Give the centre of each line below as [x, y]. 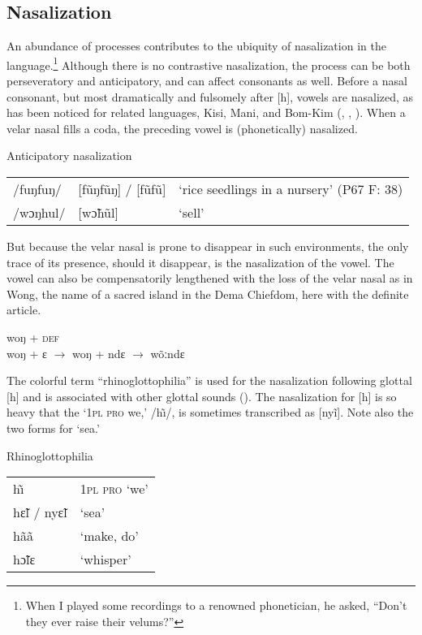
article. [24, 310]
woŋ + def [33, 337]
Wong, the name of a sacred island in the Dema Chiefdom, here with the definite [208, 294]
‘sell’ [192, 213]
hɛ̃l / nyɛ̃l [40, 512]
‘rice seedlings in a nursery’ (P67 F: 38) [291, 189]
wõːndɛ [168, 353]
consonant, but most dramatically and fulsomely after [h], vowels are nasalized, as [210, 96]
